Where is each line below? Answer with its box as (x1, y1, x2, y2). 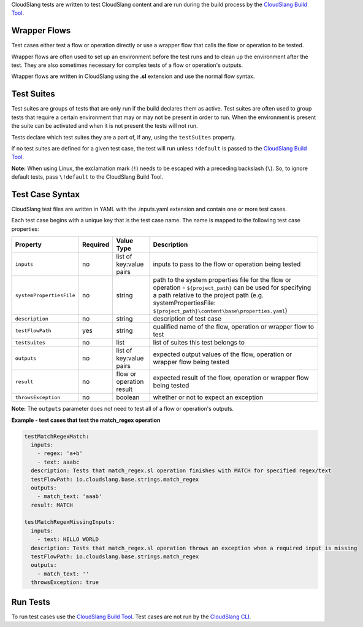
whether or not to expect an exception (153, 393, 264, 402)
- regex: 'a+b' (37, 450, 83, 457)
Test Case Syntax (11, 189, 80, 200)
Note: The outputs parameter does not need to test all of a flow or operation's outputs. (11, 405, 234, 413)
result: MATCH (31, 501, 74, 508)
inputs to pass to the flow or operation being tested (153, 260, 301, 268)
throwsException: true (31, 579, 99, 586)
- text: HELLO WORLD (37, 536, 99, 543)
